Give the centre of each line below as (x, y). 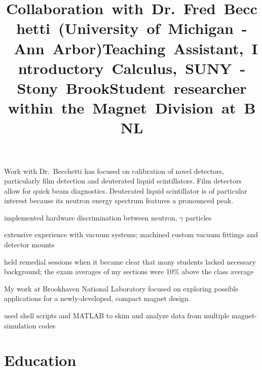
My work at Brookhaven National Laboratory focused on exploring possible (121, 288)
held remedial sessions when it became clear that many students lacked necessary (130, 261)
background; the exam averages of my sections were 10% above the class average (129, 271)
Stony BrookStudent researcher (132, 87)
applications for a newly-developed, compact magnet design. (97, 298)
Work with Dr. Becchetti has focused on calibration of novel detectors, (114, 171)
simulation (20, 325)
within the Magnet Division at (122, 108)
